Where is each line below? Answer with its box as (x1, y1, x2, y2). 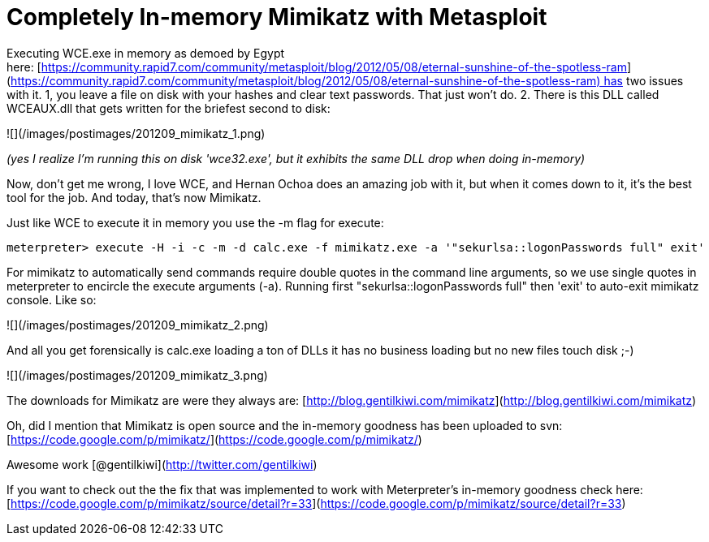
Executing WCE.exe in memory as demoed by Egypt (6, 45, 285, 60)
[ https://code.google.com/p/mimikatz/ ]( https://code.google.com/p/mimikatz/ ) (6, 432, 422, 446)
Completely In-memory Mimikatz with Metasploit (6, 3, 547, 31)
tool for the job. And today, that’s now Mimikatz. (6, 190, 262, 204)
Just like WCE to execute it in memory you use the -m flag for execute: (6, 215, 384, 230)
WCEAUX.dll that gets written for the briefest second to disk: (6, 101, 331, 115)
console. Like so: (6, 292, 97, 307)
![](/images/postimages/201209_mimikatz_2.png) (6, 317, 269, 332)
